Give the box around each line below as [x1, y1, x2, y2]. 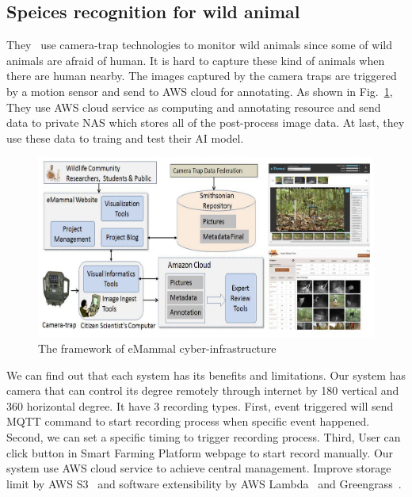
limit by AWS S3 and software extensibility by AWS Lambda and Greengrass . [6, 475, 402, 491]
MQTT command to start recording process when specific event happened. [6, 413, 370, 430]
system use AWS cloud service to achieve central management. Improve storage [6, 460, 391, 476]
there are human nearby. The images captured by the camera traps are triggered [6, 67, 397, 84]
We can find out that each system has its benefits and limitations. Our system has [6, 366, 406, 383]
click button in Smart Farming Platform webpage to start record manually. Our [6, 444, 394, 461]
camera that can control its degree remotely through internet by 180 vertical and [6, 382, 399, 399]
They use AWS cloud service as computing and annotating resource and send [6, 98, 381, 115]
